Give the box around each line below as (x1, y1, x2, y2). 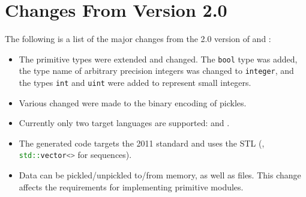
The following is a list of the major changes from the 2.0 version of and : (5, 32, 271, 45)
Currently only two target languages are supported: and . (19, 117, 230, 129)
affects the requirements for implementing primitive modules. (19, 180, 244, 193)
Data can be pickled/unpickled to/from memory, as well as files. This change (19, 169, 301, 181)
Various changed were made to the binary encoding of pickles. (19, 96, 247, 109)
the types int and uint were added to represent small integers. (19, 76, 251, 89)
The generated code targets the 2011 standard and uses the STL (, (19, 136, 265, 149)
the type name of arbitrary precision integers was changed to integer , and (19, 64, 294, 77)
